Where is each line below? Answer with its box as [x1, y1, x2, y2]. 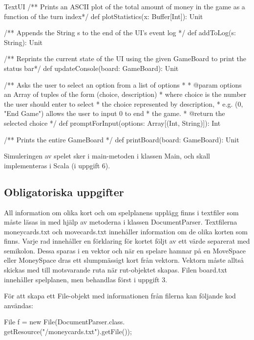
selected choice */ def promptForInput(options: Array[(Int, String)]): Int [4, 117, 221, 128]
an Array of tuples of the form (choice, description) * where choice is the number [4, 89, 247, 99]
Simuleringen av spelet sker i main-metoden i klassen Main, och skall [4, 151, 211, 161]
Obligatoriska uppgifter [4, 184, 124, 199]
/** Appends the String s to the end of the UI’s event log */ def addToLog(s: [4, 27, 236, 38]
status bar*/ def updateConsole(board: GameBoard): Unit [4, 63, 179, 73]
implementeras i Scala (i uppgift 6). [4, 160, 110, 170]
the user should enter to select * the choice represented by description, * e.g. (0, [4, 98, 243, 109]
